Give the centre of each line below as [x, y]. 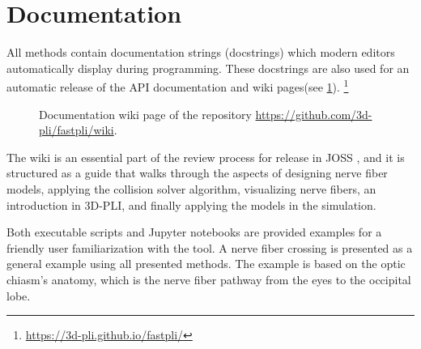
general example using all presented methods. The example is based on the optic [206, 264]
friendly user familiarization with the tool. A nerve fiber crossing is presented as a [210, 247]
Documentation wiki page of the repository [145, 114]
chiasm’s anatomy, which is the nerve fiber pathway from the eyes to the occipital [209, 279]
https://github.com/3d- [314, 114]
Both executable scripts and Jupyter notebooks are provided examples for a [194, 232]
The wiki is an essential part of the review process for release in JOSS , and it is [206, 157]
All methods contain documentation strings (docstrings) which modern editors [201, 52]
